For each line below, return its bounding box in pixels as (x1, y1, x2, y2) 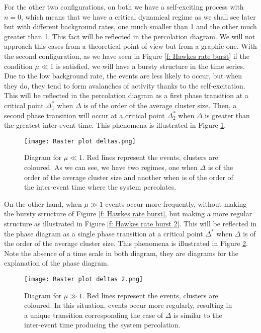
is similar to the (173, 309, 222, 320)
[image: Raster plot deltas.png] (24, 137, 136, 145)
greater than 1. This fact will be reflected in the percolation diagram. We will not (4, 31, 255, 41)
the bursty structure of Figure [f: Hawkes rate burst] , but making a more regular (4, 208, 252, 219)
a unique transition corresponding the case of (24, 309, 163, 320)
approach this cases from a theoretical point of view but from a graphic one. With (4, 41, 257, 51)
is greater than (205, 110, 250, 120)
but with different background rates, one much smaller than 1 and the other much (4, 21, 257, 32)
